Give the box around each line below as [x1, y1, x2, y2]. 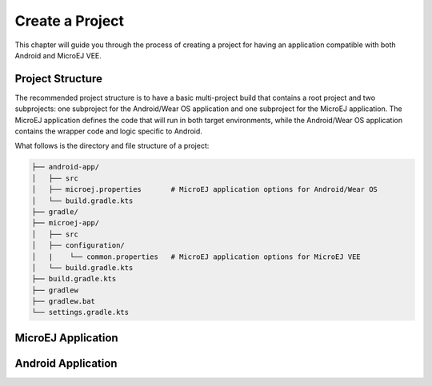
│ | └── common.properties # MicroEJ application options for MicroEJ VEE [31, 252, 362, 261]
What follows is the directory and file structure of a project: [14, 141, 210, 151]
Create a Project [14, 12, 124, 30]
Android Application [14, 356, 118, 370]
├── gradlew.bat [31, 296, 96, 306]
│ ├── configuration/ [31, 241, 126, 250]
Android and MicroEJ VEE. [14, 50, 102, 60]
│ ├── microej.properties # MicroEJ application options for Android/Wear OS [31, 185, 378, 194]
